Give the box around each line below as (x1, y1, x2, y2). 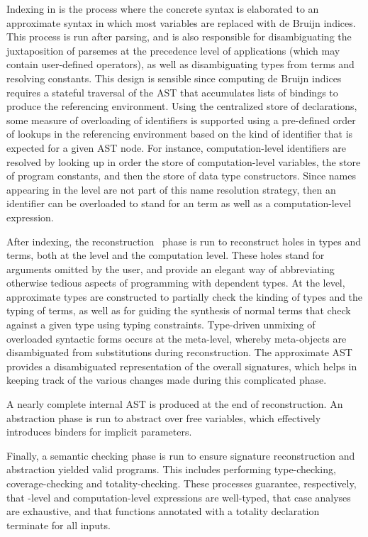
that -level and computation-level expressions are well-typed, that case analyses (6, 489, 351, 504)
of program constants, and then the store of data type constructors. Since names (6, 168, 356, 183)
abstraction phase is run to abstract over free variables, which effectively (6, 410, 321, 425)
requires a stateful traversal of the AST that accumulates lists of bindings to (6, 84, 338, 99)
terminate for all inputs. (6, 517, 111, 532)
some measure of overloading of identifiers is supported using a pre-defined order (6, 112, 356, 127)
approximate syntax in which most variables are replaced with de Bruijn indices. (6, 15, 356, 30)
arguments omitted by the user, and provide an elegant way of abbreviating (6, 261, 335, 276)
